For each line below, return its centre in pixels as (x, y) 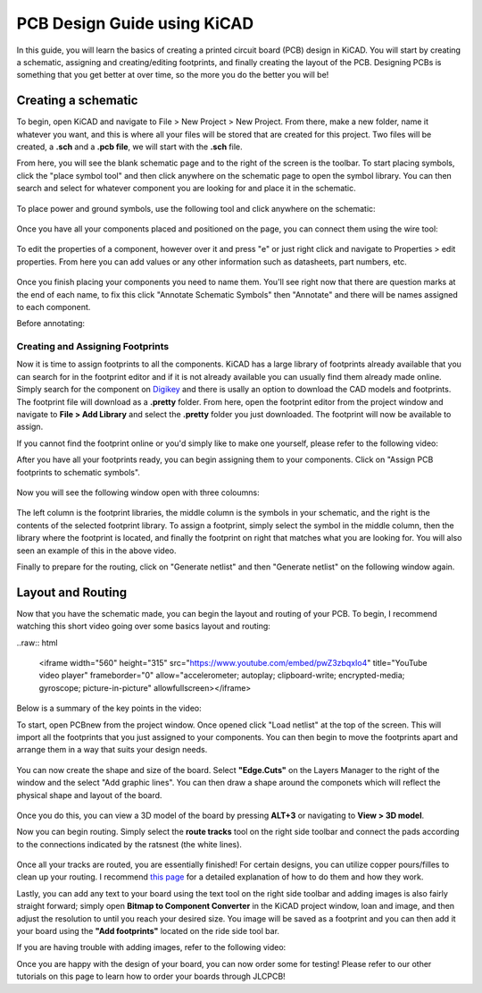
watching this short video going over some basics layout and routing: (144, 627)
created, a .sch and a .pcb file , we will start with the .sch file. (129, 147)
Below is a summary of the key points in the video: (109, 708)
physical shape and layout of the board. (89, 795)
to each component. (54, 307)
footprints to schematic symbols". (78, 472)
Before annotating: (50, 324)
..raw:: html (37, 643)
